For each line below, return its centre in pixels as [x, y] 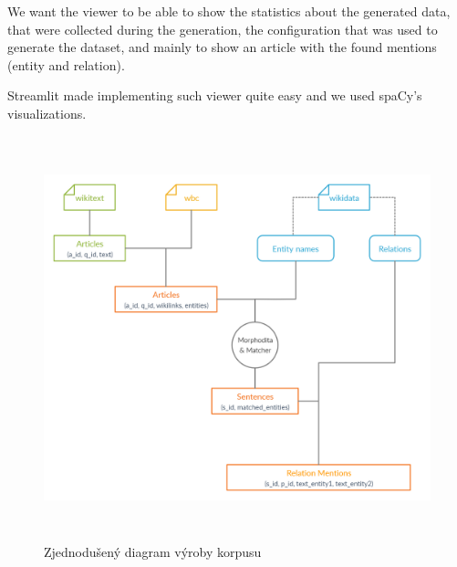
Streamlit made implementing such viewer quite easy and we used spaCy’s [215, 95]
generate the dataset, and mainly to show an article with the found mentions [222, 47]
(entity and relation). [66, 64]
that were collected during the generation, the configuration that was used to [223, 29]
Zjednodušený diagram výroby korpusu [153, 552]
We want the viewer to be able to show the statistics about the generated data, [229, 11]
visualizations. [47, 113]
